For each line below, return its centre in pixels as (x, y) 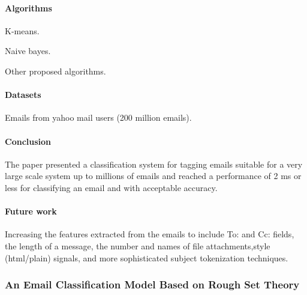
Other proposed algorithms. (55, 71)
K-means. (22, 30)
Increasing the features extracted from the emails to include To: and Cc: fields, (150, 234)
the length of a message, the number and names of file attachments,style (138, 245)
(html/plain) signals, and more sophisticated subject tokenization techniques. (147, 257)
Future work (31, 211)
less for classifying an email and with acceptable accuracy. (111, 187)
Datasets (23, 95)
